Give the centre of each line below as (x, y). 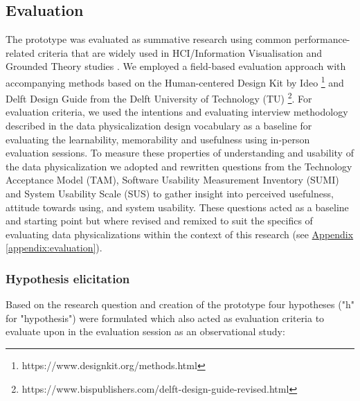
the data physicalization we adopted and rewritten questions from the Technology (179, 166)
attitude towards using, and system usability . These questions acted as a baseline (177, 207)
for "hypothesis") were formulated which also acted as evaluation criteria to (165, 318)
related (20, 52)
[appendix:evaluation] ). (54, 248)
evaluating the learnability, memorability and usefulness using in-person (158, 139)
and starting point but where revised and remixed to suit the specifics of (159, 221)
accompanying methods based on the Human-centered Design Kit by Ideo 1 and (175, 81)
